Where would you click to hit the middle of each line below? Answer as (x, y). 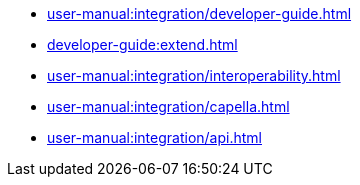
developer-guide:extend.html (142, 44)
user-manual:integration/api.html (154, 137)
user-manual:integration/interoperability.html (194, 75)
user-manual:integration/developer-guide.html (199, 13)
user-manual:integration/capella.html (168, 106)
